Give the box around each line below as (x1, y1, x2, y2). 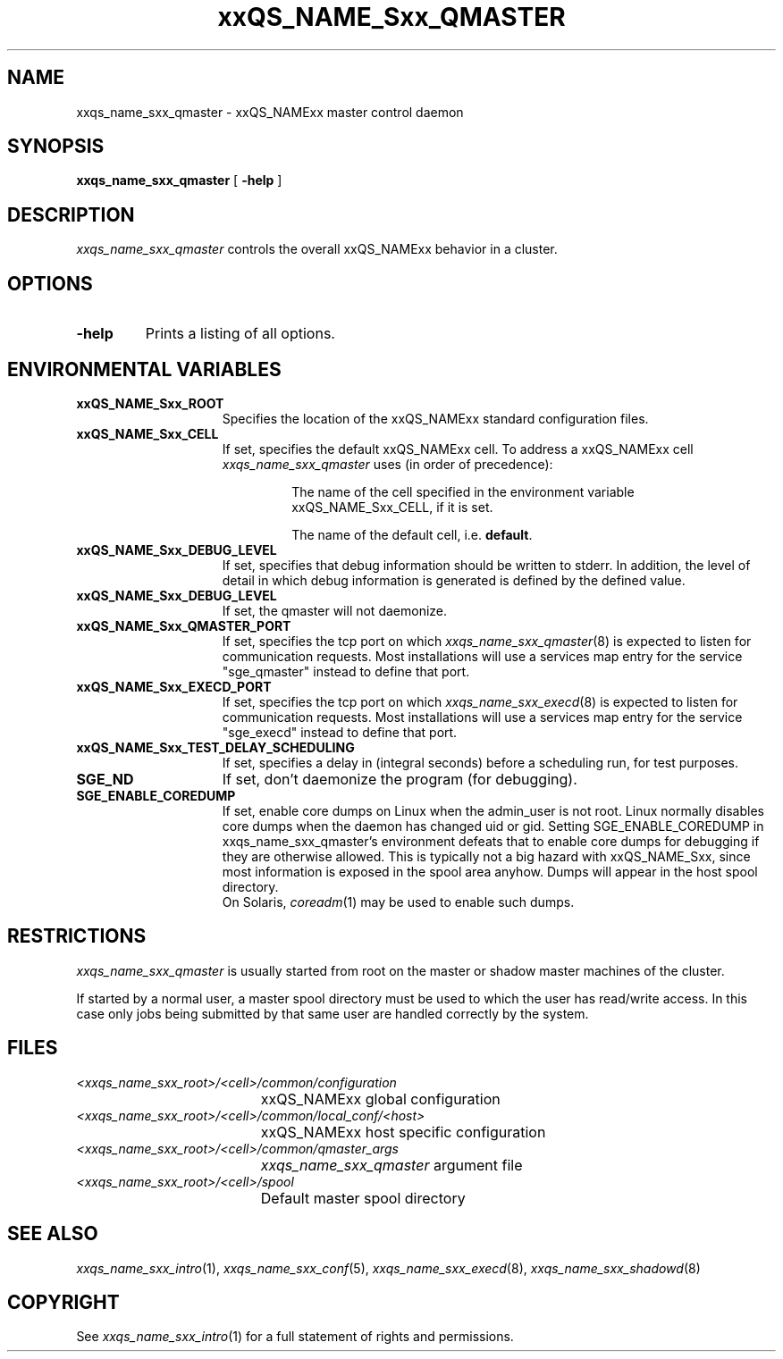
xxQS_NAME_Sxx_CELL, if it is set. (291, 499, 493, 515)
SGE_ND (76, 769, 134, 788)
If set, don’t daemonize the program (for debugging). (222, 769, 577, 788)
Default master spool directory (260, 1188, 466, 1207)
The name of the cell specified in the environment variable (291, 483, 635, 499)
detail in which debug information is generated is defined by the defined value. (222, 572, 686, 588)
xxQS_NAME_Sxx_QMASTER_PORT (76, 617, 291, 633)
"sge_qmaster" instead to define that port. (222, 663, 470, 679)
